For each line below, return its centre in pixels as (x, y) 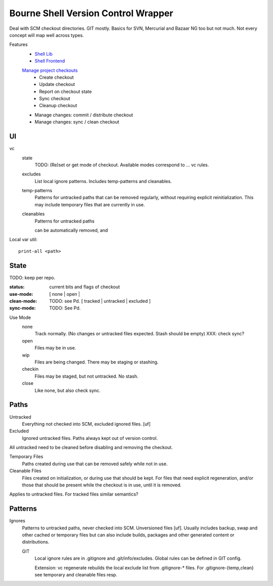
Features (18, 44)
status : (17, 287)
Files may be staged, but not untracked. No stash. (86, 376)
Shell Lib (44, 54)
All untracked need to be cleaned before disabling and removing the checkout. (91, 447)
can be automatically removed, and (71, 231)
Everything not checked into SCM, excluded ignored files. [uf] (86, 424)
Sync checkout (55, 99)
